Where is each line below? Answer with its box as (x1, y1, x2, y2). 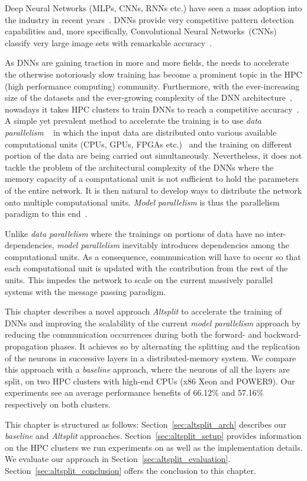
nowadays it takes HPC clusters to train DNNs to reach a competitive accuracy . (5, 102, 299, 115)
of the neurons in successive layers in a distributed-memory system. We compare (5, 351, 296, 364)
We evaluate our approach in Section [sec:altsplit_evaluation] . (5, 453, 231, 465)
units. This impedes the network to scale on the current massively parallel (5, 274, 273, 286)
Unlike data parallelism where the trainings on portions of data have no (5, 227, 264, 239)
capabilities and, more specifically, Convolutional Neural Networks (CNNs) (5, 25, 277, 37)
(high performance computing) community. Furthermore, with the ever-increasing (5, 79, 300, 92)
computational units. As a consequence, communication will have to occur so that (5, 250, 301, 262)
